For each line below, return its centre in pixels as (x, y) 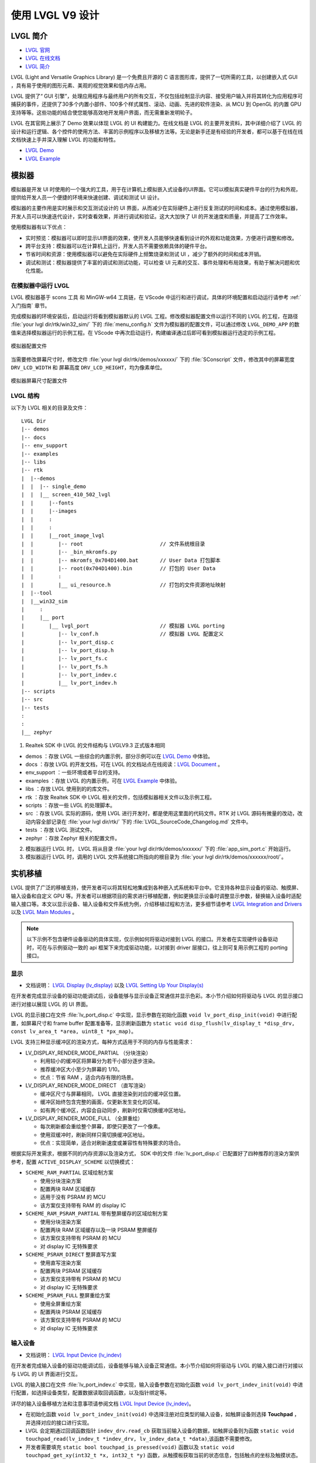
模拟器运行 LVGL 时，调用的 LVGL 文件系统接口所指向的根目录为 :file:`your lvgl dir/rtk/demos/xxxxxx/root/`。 (156, 857)
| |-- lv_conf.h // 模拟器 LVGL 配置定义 (123, 634)
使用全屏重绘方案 (61, 1304)
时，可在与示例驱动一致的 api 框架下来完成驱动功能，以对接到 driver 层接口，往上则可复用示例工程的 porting (157, 947)
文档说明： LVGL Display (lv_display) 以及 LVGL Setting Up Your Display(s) (115, 985)
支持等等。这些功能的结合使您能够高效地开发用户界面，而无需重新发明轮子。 (103, 112)
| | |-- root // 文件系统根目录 (113, 544)
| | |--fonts (48, 503)
